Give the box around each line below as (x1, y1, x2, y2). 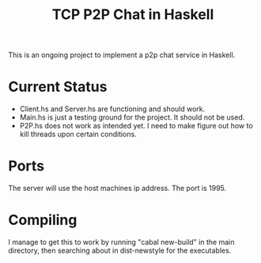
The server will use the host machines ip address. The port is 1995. (8, 184, 227, 193)
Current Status (8, 78, 108, 96)
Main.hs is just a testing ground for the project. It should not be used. (19, 112, 245, 122)
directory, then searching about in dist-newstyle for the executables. (8, 246, 232, 255)
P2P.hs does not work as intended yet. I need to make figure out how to (19, 121, 253, 131)
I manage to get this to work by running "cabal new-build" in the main (8, 238, 235, 246)
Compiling (8, 212, 78, 229)
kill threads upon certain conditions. (19, 129, 137, 139)
